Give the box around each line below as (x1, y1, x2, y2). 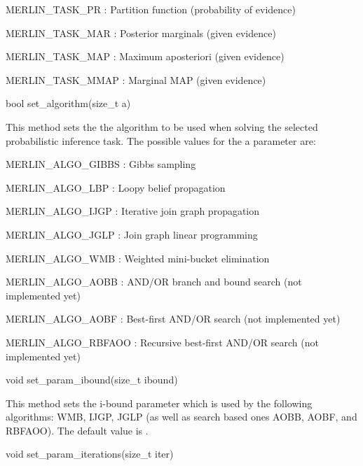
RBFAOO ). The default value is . (6, 423, 149, 437)
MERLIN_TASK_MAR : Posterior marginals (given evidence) (6, 25, 276, 40)
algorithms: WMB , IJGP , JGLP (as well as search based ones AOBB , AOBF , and (6, 409, 357, 424)
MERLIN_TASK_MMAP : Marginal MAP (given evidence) (6, 72, 266, 87)
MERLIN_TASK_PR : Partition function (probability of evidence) (6, 2, 296, 16)
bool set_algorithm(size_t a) (6, 96, 131, 111)
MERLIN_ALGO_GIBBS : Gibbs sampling (6, 157, 196, 171)
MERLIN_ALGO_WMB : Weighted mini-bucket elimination (6, 250, 270, 265)
